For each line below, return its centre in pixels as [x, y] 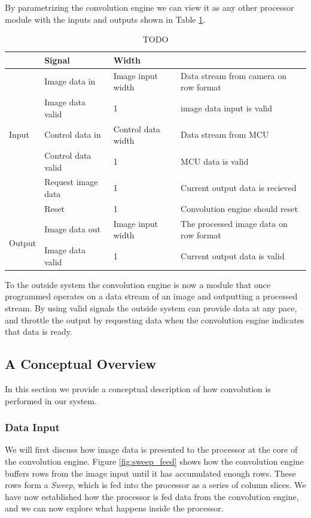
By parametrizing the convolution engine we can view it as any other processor [150, 7]
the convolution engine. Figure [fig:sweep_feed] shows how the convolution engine [154, 461]
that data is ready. [39, 331]
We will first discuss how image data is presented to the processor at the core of [151, 449]
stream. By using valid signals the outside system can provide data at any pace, [151, 308]
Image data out [72, 229]
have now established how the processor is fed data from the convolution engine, [152, 496]
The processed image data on [234, 223]
